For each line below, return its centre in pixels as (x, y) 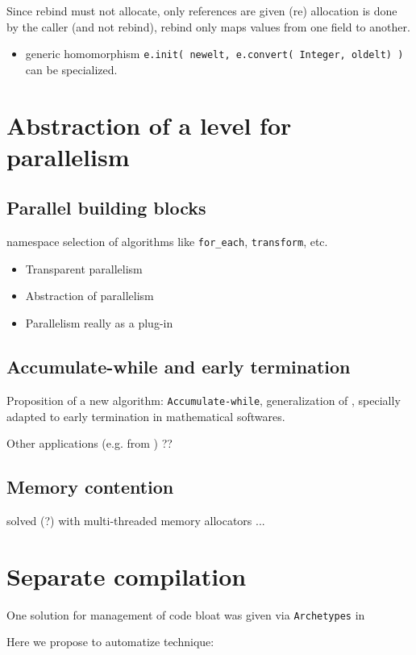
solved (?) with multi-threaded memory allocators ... (136, 520)
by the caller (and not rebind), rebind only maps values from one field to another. (208, 26)
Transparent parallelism (84, 268)
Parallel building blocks (106, 208)
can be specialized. (71, 69)
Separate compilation (127, 576)
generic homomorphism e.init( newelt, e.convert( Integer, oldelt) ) (214, 54)
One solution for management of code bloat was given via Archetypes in (186, 614)
